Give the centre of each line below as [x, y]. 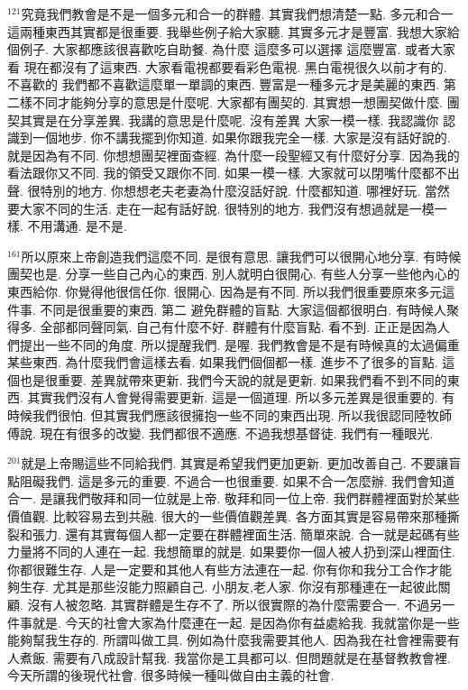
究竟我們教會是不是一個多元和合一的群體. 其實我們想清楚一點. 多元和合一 [237, 14]
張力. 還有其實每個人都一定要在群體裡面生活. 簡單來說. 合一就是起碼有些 [246, 534]
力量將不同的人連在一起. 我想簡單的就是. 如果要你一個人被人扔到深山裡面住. [231, 552]
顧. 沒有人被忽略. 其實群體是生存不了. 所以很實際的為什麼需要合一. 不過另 [225, 604]
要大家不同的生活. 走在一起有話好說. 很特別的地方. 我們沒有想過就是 [208, 208]
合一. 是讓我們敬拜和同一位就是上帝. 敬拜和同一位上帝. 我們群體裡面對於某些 [234, 498]
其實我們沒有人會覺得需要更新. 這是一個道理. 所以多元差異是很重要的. [233, 397]
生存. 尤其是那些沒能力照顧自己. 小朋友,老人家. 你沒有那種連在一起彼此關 [235, 587]
